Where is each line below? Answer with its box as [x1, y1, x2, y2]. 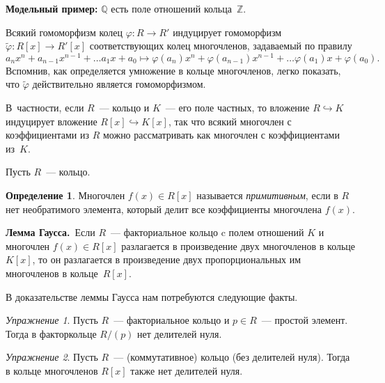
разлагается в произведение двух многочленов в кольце [121, 238, 356, 253]
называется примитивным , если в [196, 188, 338, 203]
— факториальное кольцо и [113, 313, 230, 327]
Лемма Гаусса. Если [6, 225, 95, 240]
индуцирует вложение [6, 114, 97, 128]
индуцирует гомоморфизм [173, 24, 282, 39]
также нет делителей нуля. [130, 363, 243, 377]
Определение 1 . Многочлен [6, 188, 125, 203]
